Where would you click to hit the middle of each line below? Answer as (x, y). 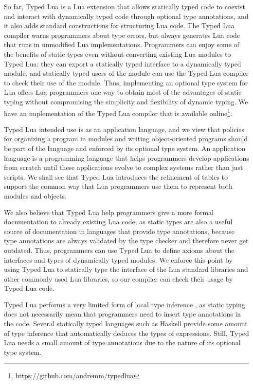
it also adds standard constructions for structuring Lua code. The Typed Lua (119, 25)
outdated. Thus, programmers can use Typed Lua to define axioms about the (119, 250)
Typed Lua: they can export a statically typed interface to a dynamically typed (123, 63)
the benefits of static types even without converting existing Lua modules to (117, 54)
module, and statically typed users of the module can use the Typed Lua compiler (126, 73)
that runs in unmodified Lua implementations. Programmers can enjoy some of (122, 44)
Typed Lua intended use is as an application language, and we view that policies (124, 129)
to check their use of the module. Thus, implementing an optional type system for (126, 82)
